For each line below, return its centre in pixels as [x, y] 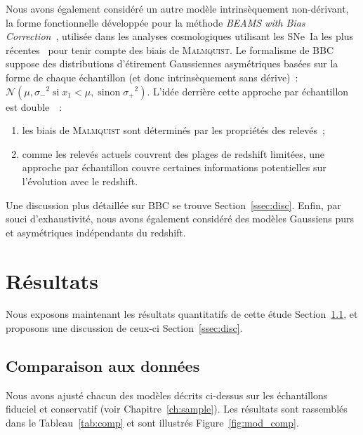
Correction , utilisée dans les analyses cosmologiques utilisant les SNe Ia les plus [179, 36]
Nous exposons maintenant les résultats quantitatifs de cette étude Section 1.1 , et [182, 314]
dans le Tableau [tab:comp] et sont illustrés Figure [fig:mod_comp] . [152, 423]
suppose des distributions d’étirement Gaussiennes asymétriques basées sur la [172, 63]
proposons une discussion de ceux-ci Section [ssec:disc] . [124, 328]
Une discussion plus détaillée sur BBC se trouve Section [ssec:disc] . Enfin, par [173, 205]
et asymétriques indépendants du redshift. [96, 232]
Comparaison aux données [103, 366]
